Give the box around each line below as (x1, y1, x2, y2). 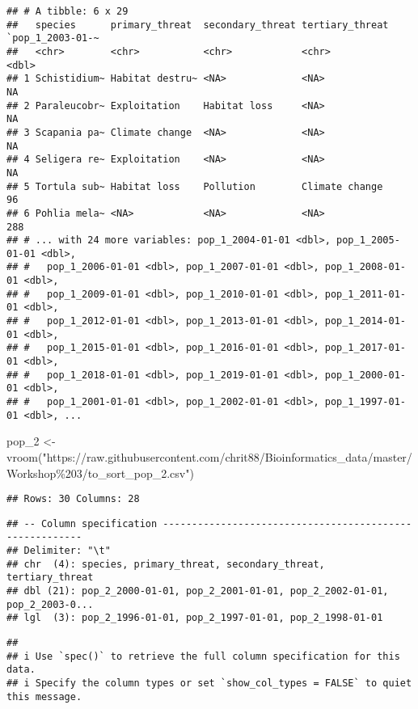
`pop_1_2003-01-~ (6, 32, 99, 44)
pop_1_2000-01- (324, 369, 406, 381)
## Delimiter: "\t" (6, 545, 111, 557)
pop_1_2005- (336, 234, 400, 247)
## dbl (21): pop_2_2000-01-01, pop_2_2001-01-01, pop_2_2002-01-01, (6, 585, 389, 597)
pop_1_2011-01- (324, 288, 406, 300)
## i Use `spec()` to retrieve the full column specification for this (6, 650, 400, 662)
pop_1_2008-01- (324, 261, 406, 273)
